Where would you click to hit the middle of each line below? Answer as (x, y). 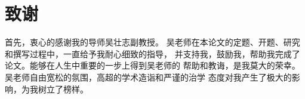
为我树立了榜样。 (55, 89)
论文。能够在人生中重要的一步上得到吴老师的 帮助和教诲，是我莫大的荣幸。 (152, 65)
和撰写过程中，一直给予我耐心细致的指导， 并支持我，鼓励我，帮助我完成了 (152, 53)
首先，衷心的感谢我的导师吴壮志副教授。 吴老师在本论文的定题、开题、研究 (152, 42)
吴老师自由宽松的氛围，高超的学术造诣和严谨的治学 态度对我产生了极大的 (148, 77)
